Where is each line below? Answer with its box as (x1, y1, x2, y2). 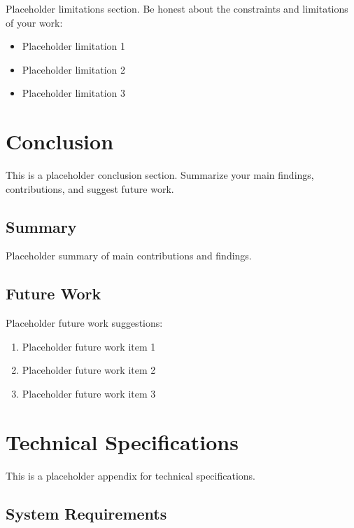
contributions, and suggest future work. (6, 181, 174, 196)
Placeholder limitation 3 (22, 86, 126, 100)
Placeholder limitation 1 (22, 39, 126, 53)
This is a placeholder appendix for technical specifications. (6, 468, 256, 482)
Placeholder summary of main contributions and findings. (6, 248, 252, 263)
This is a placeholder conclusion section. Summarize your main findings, (6, 168, 314, 182)
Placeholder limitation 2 (22, 62, 126, 76)
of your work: (6, 15, 63, 29)
